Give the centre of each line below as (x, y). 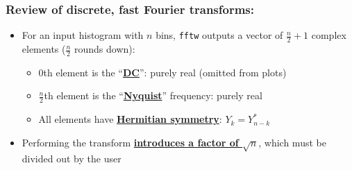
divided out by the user (72, 158)
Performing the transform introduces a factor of (130, 142)
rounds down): (105, 49)
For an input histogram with (83, 35)
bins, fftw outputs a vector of (219, 35)
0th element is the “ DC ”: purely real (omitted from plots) (162, 72)
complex (329, 35)
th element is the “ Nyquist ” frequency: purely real (153, 95)
